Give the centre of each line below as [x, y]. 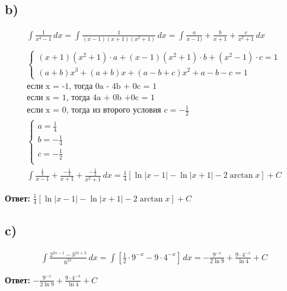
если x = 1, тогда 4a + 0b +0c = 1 [91, 97]
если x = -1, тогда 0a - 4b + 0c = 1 [92, 86]
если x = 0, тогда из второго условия [94, 111]
